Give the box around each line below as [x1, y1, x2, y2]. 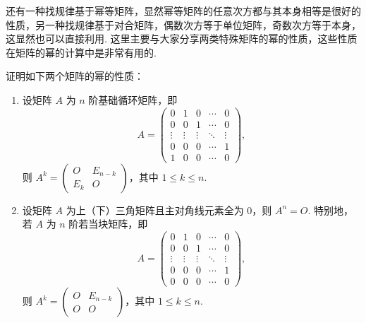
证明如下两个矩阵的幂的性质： [6, 69, 144, 83]
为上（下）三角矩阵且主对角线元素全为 [66, 202, 244, 217]
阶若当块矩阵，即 [68, 216, 148, 231]
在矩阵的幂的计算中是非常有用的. [6, 45, 157, 59]
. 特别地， [307, 202, 354, 217]
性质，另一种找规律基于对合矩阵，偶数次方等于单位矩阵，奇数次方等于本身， [6, 17, 361, 32]
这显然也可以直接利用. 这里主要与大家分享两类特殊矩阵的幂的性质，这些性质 [6, 31, 358, 46]
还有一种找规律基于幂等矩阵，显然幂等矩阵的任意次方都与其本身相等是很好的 [6, 4, 361, 18]
